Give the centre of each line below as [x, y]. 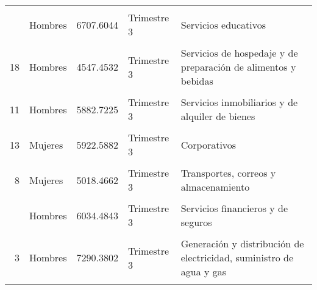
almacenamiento [215, 187]
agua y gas [204, 271]
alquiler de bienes [218, 116]
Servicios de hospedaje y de [239, 53]
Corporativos [208, 144]
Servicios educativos [223, 24]
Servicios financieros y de [234, 208]
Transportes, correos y [228, 173]
